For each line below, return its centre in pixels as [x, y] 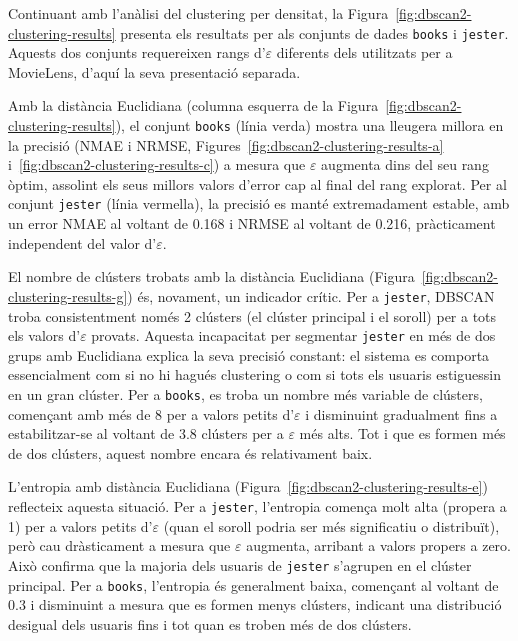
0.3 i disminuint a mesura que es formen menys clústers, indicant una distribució [255, 604]
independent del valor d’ [82, 242]
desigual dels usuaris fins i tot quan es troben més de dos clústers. [210, 623]
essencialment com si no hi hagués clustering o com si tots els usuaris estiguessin [254, 374]
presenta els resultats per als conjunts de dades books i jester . [314, 32]
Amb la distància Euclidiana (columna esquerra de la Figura [193, 105]
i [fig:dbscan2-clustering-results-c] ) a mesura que [157, 164]
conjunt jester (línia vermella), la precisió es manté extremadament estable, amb [259, 203]
